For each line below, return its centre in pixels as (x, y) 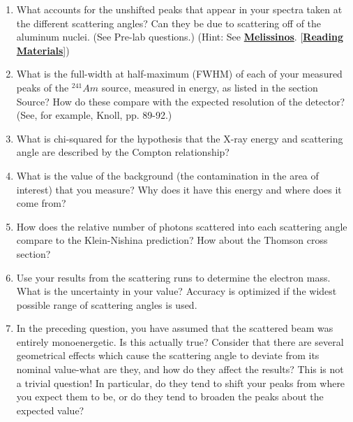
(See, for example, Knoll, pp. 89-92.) (94, 115)
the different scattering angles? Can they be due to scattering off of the (169, 23)
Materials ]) (43, 50)
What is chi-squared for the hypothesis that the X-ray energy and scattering (180, 138)
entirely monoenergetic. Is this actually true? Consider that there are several (180, 341)
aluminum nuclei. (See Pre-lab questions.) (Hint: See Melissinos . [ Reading (180, 37)
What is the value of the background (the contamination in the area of (167, 175)
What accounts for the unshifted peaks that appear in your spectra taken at (179, 9)
